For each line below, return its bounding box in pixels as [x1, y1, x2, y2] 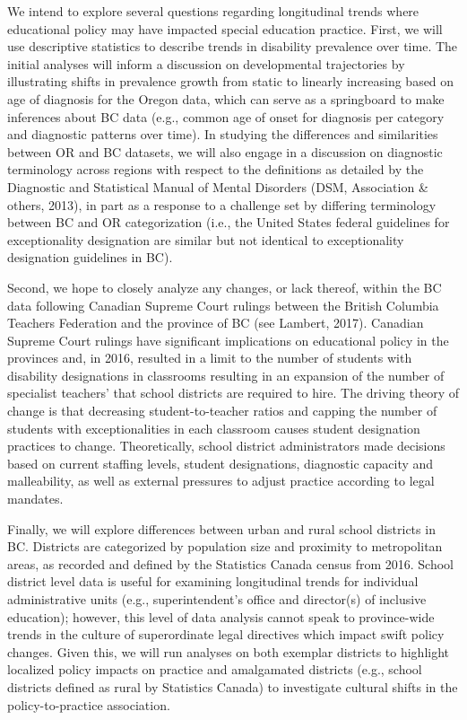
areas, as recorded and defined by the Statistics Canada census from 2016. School [7, 554, 454, 573]
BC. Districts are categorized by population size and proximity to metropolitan [7, 537, 443, 556]
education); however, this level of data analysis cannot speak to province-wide [7, 607, 435, 626]
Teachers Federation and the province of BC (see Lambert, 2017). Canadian [7, 313, 424, 332]
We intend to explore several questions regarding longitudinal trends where [7, 2, 419, 20]
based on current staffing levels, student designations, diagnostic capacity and [7, 453, 434, 472]
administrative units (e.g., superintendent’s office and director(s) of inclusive [7, 590, 427, 608]
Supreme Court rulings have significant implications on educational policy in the [7, 330, 449, 349]
